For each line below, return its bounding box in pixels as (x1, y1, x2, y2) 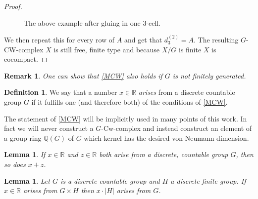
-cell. (146, 17, 161, 28)
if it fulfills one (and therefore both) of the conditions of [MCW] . (31, 96, 228, 107)
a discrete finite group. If (170, 175, 246, 186)
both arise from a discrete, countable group (99, 149, 228, 159)
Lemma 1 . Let (4, 175, 50, 186)
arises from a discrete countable (138, 87, 235, 97)
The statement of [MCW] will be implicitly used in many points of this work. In (4, 113, 247, 123)
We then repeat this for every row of (4, 35, 115, 44)
